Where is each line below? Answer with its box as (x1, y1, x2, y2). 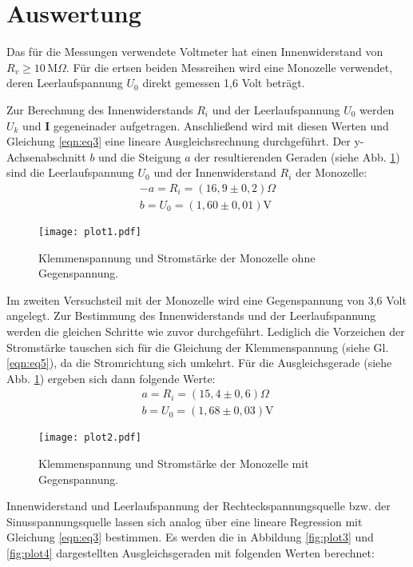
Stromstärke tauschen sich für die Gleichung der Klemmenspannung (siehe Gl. (6, 338, 389, 355)
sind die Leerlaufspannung (6, 164, 134, 181)
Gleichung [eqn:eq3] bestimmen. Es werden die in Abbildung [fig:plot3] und (6, 529, 374, 545)
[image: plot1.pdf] (38, 226, 141, 238)
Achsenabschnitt (6, 148, 86, 165)
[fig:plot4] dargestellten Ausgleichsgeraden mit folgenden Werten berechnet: (6, 545, 375, 561)
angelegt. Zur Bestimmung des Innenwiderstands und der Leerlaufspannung (6, 307, 376, 324)
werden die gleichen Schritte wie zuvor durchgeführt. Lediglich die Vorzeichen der (6, 322, 405, 339)
